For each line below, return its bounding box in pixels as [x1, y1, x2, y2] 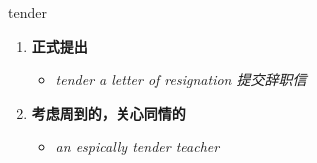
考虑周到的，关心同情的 [31, 102, 186, 123]
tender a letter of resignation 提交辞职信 [55, 69, 307, 90]
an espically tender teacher [55, 136, 220, 157]
